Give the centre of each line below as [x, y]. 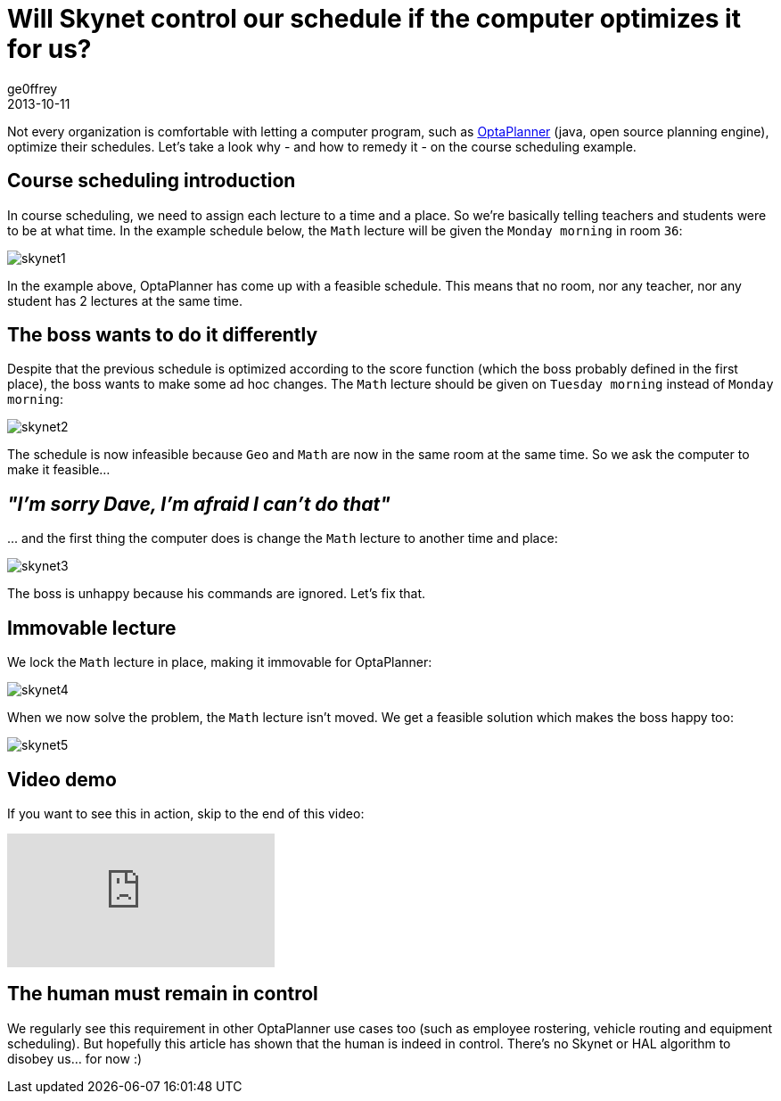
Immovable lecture [92, 628]
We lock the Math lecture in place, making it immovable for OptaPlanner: [220, 662]
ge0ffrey [33, 88]
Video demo [62, 779]
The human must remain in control [163, 994]
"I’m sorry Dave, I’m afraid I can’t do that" [199, 504]
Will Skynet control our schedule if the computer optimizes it [374, 19]
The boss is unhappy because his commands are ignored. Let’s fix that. [217, 594]
